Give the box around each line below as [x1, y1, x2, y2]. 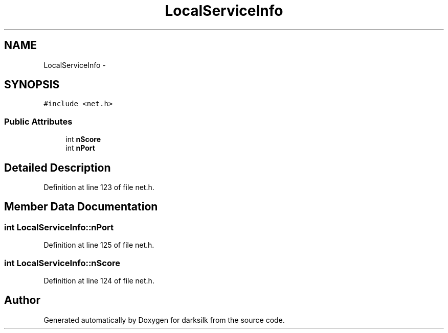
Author [4, 294, 40, 307]
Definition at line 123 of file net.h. [43, 183, 154, 192]
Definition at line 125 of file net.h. [43, 241, 154, 250]
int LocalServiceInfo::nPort [4, 222, 114, 232]
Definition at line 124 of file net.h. [43, 276, 154, 285]
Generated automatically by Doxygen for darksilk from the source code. [43, 315, 285, 324]
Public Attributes [4, 116, 73, 127]
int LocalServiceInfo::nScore [4, 257, 120, 268]
